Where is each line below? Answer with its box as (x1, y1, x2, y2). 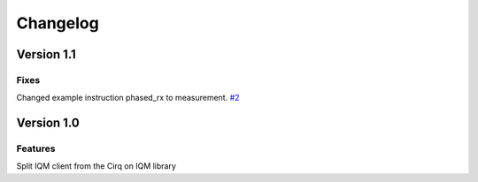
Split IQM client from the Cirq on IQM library (16, 161, 177, 171)
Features (16, 142, 56, 155)
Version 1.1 (16, 47, 77, 62)
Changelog (16, 13, 99, 33)
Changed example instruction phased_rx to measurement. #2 (16, 93, 240, 103)
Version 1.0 (16, 116, 80, 131)
